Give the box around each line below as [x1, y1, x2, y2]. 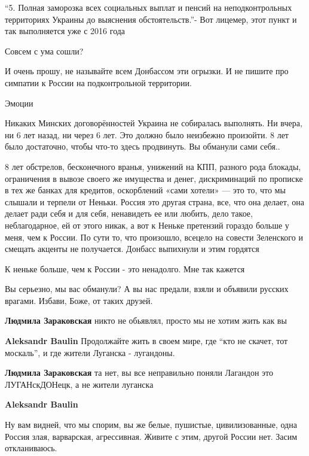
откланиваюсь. [5, 442, 57, 454]
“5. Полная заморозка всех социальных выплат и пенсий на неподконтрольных [5, 1, 292, 13]
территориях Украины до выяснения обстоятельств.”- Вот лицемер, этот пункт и [5, 13, 297, 25]
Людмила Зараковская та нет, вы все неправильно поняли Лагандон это [5, 366, 273, 379]
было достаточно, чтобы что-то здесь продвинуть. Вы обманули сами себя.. [5, 140, 280, 153]
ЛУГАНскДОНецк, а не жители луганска [5, 378, 154, 390]
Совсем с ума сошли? [5, 44, 84, 57]
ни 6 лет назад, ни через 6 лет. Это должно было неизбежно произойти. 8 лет [5, 128, 289, 141]
